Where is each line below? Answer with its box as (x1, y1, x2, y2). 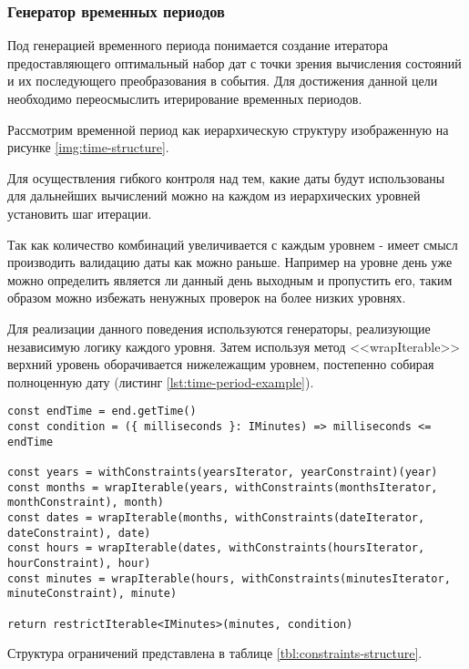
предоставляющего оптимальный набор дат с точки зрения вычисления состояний (7, 53, 462, 72)
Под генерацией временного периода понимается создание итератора (7, 36, 389, 55)
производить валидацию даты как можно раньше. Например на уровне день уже (7, 252, 453, 272)
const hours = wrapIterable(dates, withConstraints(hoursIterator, (7, 541, 425, 555)
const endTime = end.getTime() (7, 405, 197, 418)
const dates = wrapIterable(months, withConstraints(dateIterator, (7, 510, 425, 524)
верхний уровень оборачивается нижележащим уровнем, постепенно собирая (7, 355, 434, 374)
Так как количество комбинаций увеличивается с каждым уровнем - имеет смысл (7, 234, 458, 253)
